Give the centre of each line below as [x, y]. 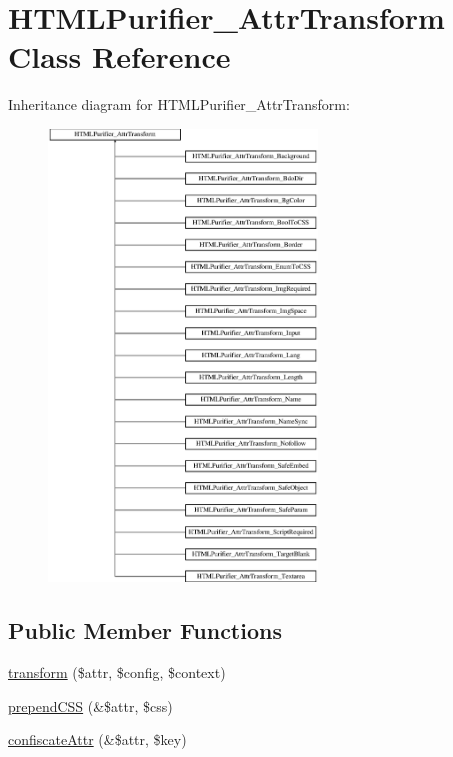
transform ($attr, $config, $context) [117, 672]
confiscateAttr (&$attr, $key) [97, 739]
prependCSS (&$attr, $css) [90, 705]
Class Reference [119, 56]
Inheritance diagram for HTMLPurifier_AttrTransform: [179, 104]
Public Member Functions [145, 630]
